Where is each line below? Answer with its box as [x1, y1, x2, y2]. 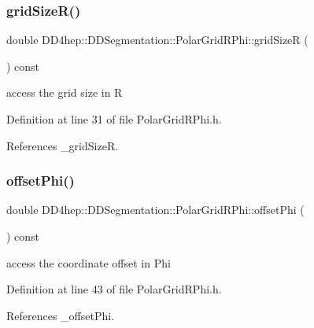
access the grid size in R [6, 84, 123, 101]
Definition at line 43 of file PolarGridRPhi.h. [6, 281, 222, 297]
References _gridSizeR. [6, 137, 119, 153]
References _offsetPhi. [6, 307, 115, 323]
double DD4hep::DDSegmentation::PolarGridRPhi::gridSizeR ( [6, 31, 308, 48]
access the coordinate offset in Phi [6, 254, 171, 271]
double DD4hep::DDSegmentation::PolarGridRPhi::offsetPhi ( [6, 201, 305, 218]
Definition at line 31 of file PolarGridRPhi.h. [6, 111, 222, 127]
